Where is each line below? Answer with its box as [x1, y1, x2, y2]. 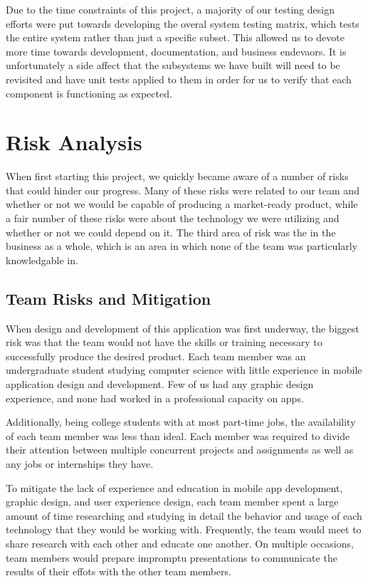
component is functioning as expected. [6, 85, 172, 100]
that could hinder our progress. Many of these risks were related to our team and [6, 182, 359, 197]
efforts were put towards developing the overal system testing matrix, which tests [6, 16, 359, 31]
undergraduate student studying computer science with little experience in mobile [6, 362, 362, 377]
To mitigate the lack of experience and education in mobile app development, [6, 480, 343, 495]
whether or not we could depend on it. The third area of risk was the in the [6, 224, 336, 239]
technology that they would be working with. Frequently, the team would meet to [6, 522, 362, 537]
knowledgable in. [6, 252, 78, 267]
